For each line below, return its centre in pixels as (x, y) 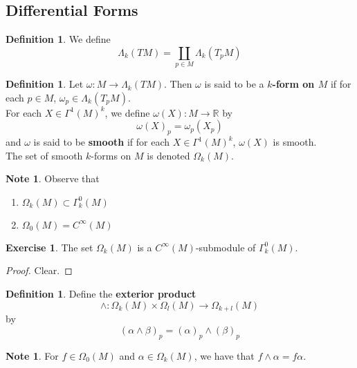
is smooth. (295, 142)
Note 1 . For (32, 355)
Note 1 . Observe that (53, 178)
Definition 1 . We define (58, 39)
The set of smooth (44, 155)
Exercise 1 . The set (49, 247)
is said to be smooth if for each (101, 142)
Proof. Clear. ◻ (39, 270)
